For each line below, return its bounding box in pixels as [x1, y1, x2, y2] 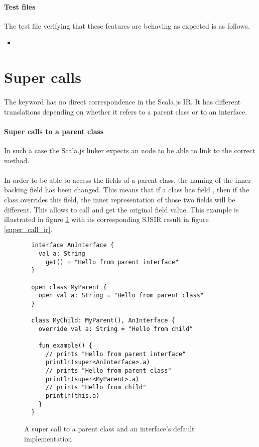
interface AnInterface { [31, 242, 114, 249]
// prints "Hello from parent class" [45, 367, 172, 375]
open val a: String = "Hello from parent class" [38, 292, 204, 299]
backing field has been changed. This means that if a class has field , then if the [4, 184, 249, 195]
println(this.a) [45, 392, 100, 400]
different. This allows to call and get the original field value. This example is [4, 204, 239, 214]
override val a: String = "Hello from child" [38, 325, 193, 332]
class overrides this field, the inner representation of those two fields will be [4, 194, 235, 204]
